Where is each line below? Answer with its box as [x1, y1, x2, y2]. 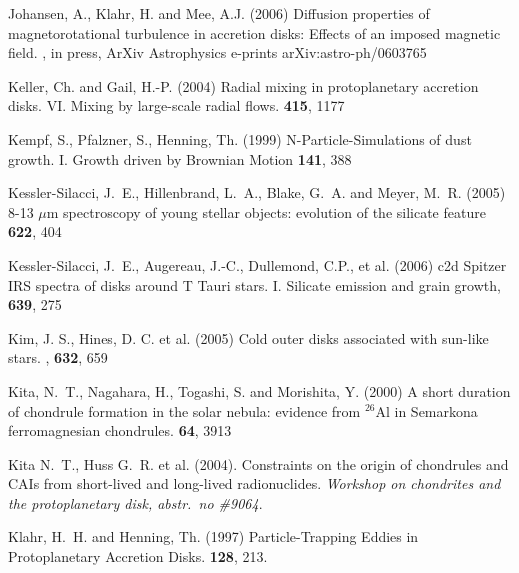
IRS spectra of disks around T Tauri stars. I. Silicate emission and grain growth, [8, 274, 501, 295]
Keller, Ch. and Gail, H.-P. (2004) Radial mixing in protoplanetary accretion [8, 75, 479, 96]
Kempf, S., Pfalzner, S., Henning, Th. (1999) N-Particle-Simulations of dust [8, 128, 472, 149]
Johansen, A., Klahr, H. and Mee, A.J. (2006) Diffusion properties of [8, 3, 430, 23]
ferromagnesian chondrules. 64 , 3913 [8, 420, 232, 441]
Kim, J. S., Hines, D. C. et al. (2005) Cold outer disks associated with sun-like [8, 327, 489, 348]
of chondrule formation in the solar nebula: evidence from [8, 400, 361, 421]
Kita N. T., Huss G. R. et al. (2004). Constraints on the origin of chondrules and [8, 453, 509, 474]
